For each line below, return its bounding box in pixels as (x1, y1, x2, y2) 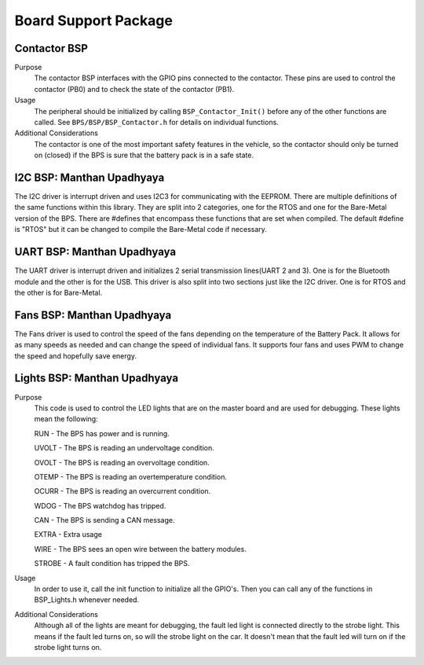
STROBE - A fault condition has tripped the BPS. (34, 559, 190, 568)
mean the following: (34, 414, 98, 424)
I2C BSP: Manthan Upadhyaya (14, 171, 165, 184)
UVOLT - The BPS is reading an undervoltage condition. (34, 443, 215, 453)
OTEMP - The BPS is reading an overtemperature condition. (34, 472, 228, 481)
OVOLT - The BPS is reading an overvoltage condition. (34, 457, 210, 467)
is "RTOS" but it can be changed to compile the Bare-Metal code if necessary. (14, 225, 267, 234)
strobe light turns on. (34, 642, 102, 652)
